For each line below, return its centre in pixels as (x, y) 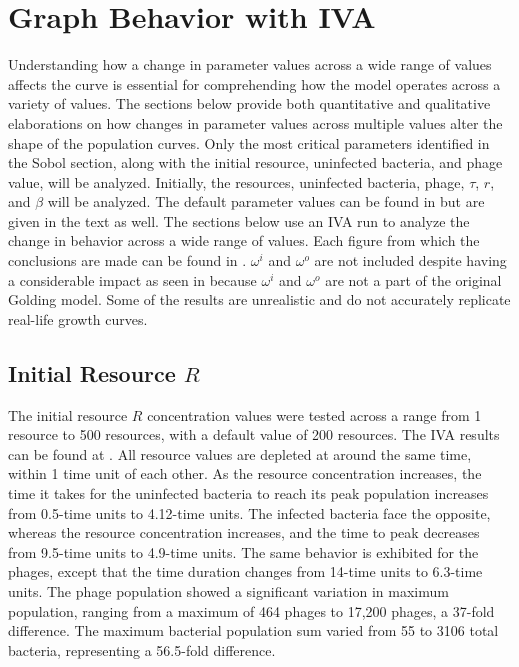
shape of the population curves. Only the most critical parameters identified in (249, 142)
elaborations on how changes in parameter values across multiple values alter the (255, 122)
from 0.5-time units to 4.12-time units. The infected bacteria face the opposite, (249, 512)
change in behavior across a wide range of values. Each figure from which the (244, 240)
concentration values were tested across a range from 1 (314, 414)
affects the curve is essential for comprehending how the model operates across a (254, 83)
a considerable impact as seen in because (132, 279)
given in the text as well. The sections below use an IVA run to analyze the (239, 220)
